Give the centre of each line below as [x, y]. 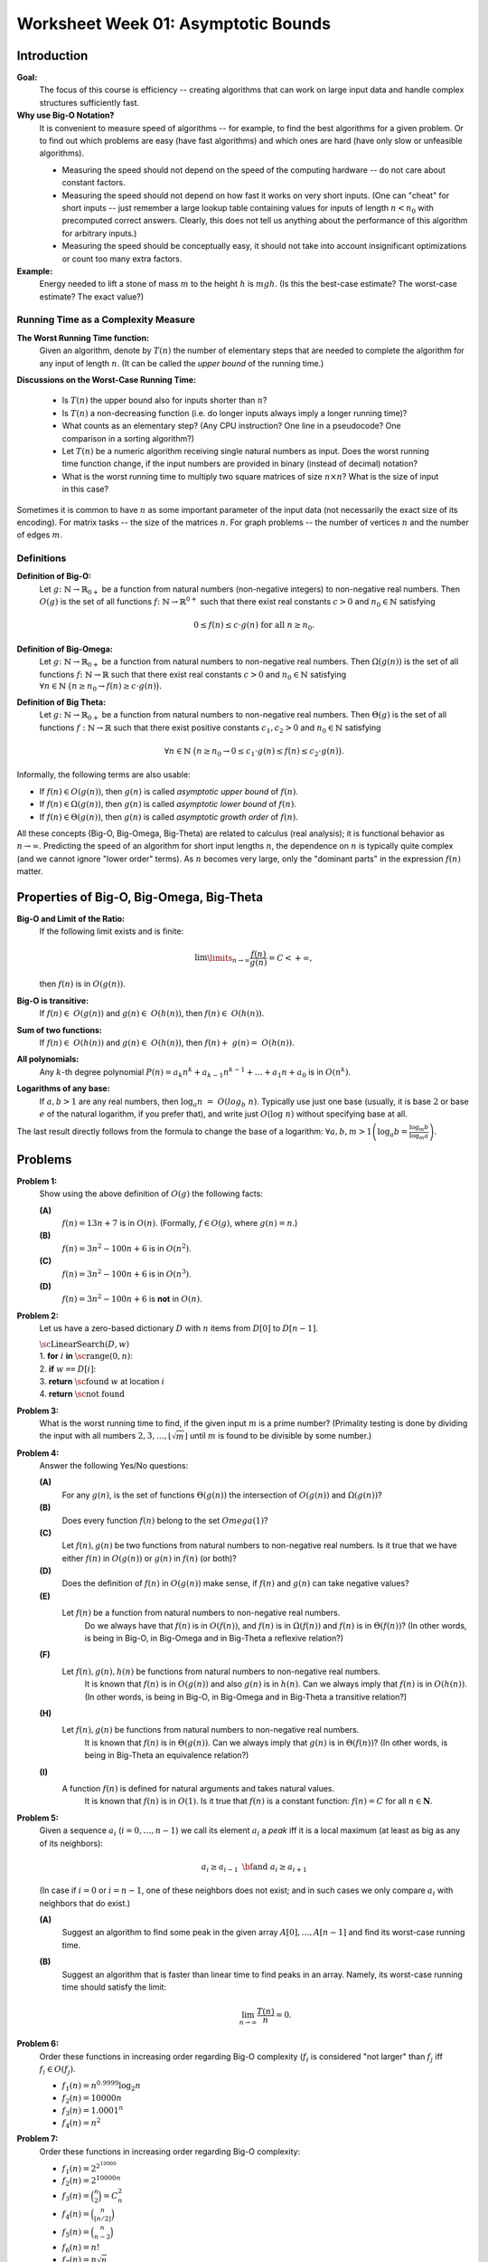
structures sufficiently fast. [89, 102]
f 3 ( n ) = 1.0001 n [93, 2110]
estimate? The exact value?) [92, 296]
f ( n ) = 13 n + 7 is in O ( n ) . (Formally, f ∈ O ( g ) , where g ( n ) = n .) [180, 1223]
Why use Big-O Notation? [66, 115]
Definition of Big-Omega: [65, 649]
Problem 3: [38, 1411]
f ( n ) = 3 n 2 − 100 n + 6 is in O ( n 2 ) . [127, 1248]
